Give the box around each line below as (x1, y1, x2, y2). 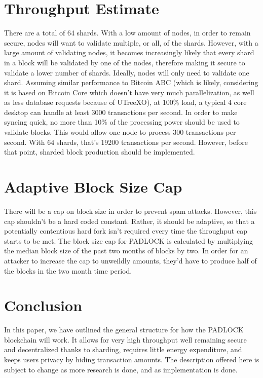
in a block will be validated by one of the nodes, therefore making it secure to (4, 57, 245, 67)
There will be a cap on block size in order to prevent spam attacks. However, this (4, 205, 257, 216)
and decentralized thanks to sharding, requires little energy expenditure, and (4, 344, 242, 355)
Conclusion (4, 295, 83, 316)
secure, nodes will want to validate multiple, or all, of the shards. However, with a (4, 37, 258, 48)
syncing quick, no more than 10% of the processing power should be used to (4, 117, 240, 127)
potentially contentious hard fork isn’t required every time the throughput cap (4, 225, 247, 236)
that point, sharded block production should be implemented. (4, 146, 195, 157)
